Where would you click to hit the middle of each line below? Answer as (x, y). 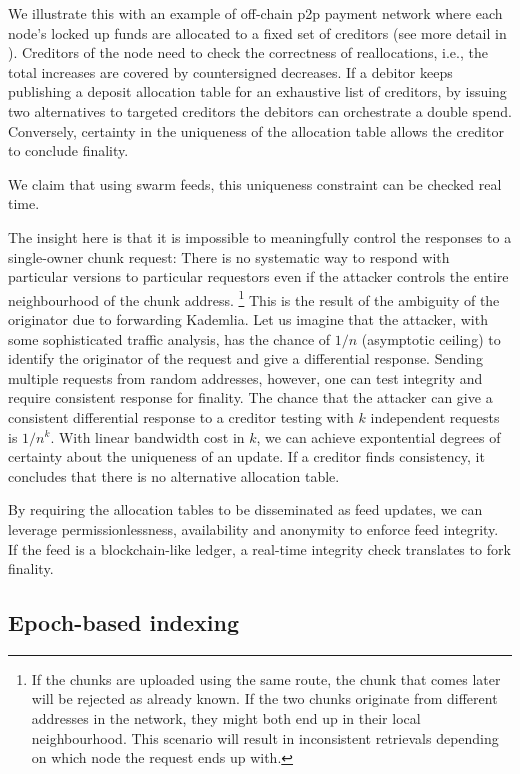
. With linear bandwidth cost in (147, 436)
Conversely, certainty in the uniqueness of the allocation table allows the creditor (256, 130)
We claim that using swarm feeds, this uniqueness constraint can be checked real (255, 183)
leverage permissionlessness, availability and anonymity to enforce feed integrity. (253, 528)
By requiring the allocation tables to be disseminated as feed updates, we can (245, 509)
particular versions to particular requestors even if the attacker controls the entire (258, 276)
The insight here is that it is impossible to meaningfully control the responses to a (260, 236)
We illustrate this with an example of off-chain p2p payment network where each (255, 13)
